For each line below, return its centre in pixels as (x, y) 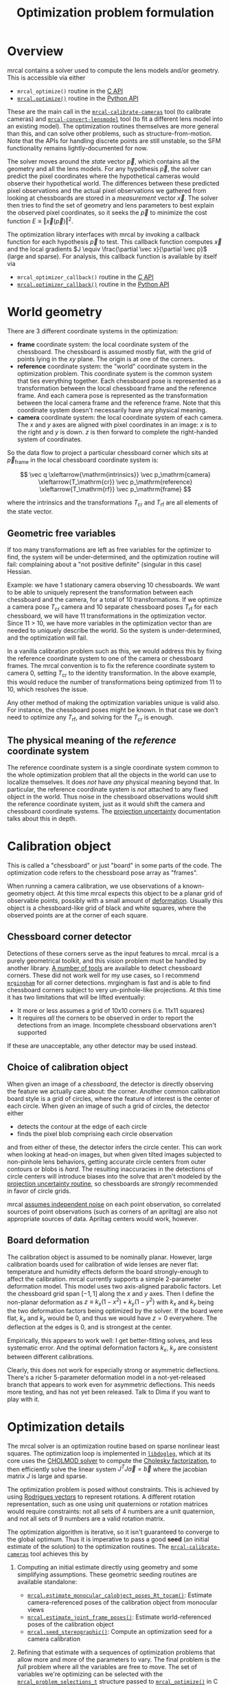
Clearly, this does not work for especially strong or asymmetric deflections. (113, 1370)
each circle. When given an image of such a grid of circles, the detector (108, 1106)
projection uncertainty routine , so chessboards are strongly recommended (113, 1183)
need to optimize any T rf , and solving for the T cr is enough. (90, 718)
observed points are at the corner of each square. (78, 915)
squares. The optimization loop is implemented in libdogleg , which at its (109, 1453)
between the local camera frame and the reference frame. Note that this (119, 403)
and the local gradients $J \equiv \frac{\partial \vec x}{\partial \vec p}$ (107, 249)
